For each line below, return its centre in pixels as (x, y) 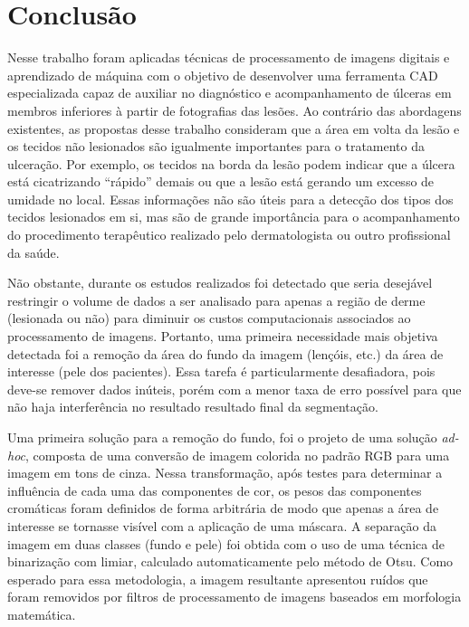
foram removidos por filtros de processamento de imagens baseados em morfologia (234, 597)
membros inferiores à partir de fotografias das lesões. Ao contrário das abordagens (234, 110)
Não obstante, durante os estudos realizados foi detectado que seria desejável (220, 283)
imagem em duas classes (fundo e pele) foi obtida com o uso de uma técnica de (226, 543)
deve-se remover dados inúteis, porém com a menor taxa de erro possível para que (234, 389)
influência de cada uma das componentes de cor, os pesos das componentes (215, 490)
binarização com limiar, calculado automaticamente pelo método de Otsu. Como (230, 561)
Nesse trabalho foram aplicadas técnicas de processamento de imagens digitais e (229, 57)
